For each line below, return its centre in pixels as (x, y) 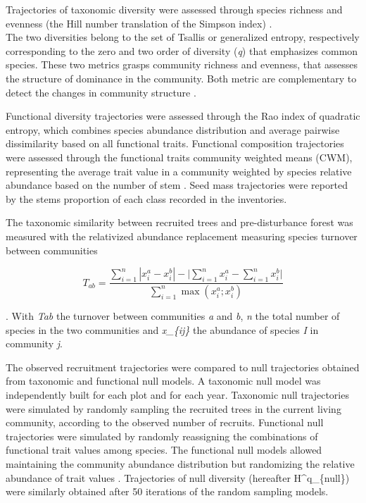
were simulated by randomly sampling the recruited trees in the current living (173, 408)
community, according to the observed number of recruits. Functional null (165, 422)
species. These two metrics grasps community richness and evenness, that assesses (182, 64)
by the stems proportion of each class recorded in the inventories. (146, 198)
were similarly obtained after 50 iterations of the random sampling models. (167, 491)
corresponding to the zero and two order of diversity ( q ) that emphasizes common (182, 50)
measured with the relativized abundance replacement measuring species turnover (182, 236)
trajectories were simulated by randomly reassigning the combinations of (162, 436)
